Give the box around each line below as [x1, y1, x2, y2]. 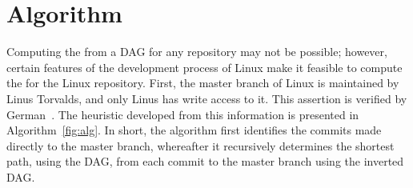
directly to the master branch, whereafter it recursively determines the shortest [6, 137, 395, 154]
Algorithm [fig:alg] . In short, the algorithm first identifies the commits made [6, 122, 382, 138]
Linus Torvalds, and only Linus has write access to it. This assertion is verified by [6, 90, 407, 106]
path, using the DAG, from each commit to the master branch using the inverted [6, 153, 404, 170]
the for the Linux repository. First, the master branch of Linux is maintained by [6, 74, 399, 91]
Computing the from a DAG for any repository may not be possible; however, [6, 43, 387, 60]
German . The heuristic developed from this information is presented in [6, 106, 359, 122]
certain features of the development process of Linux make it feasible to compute [6, 58, 403, 75]
